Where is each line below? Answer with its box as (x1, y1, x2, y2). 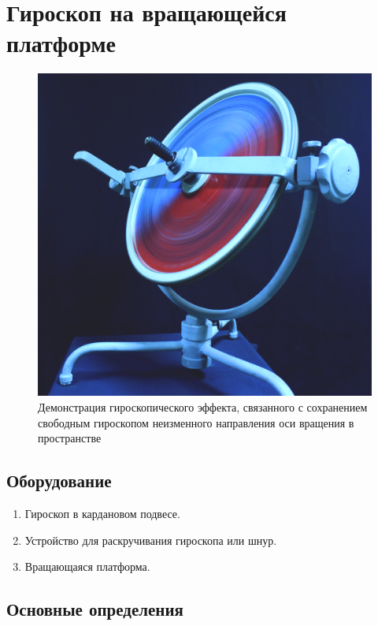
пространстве (38, 430, 102, 446)
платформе (6, 27, 116, 59)
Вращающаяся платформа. (24, 558, 150, 575)
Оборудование (6, 468, 112, 493)
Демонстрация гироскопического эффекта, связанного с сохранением (38, 399, 368, 415)
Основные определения (6, 597, 183, 621)
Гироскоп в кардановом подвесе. (24, 505, 180, 521)
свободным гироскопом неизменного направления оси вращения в (38, 414, 354, 430)
